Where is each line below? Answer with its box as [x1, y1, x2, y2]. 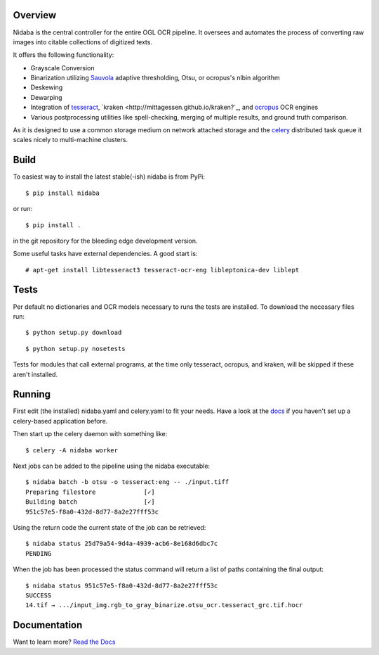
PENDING [25, 549, 52, 557]
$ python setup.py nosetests [25, 345, 126, 352]
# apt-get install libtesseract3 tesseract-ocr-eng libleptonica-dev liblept [25, 266, 300, 274]
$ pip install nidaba [25, 189, 100, 197]
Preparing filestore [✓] [25, 488, 156, 496]
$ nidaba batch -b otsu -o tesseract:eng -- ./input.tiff [25, 478, 230, 486]
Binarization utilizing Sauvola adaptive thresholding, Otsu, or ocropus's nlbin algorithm [30, 74, 280, 82]
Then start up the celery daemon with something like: [13, 430, 168, 438]
